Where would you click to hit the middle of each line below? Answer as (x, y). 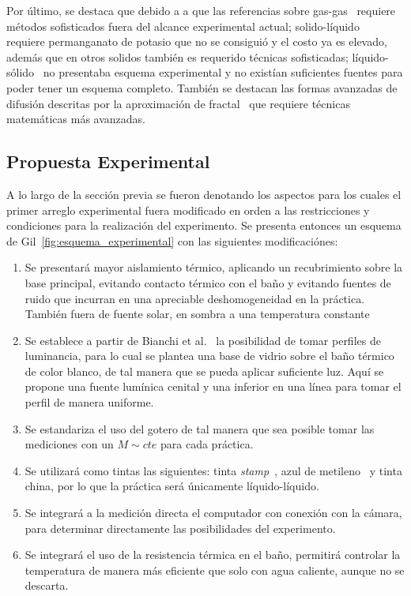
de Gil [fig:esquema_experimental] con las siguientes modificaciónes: (172, 240)
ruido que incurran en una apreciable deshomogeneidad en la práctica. (195, 298)
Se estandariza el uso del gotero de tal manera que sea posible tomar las (200, 428)
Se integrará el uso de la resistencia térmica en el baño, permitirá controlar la (213, 555)
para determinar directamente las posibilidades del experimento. (180, 528)
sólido (21, 72)
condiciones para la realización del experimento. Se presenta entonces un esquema (204, 225)
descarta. (47, 585)
